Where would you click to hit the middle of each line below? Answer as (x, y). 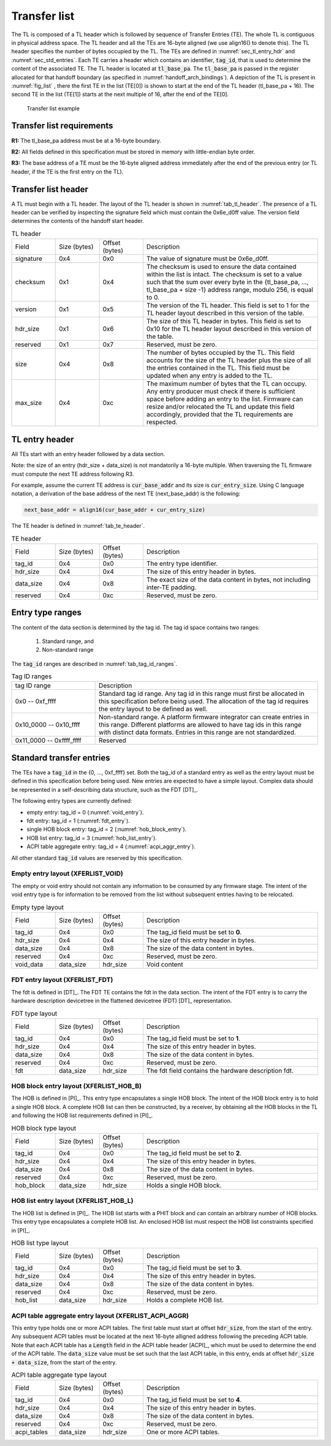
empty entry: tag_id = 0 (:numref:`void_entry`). (85, 812)
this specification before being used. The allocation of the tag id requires (204, 702)
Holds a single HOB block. (184, 1185)
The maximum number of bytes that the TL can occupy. (226, 384)
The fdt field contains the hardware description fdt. (220, 1070)
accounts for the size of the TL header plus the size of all (229, 360)
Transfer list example (53, 108)
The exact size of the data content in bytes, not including (228, 580)
